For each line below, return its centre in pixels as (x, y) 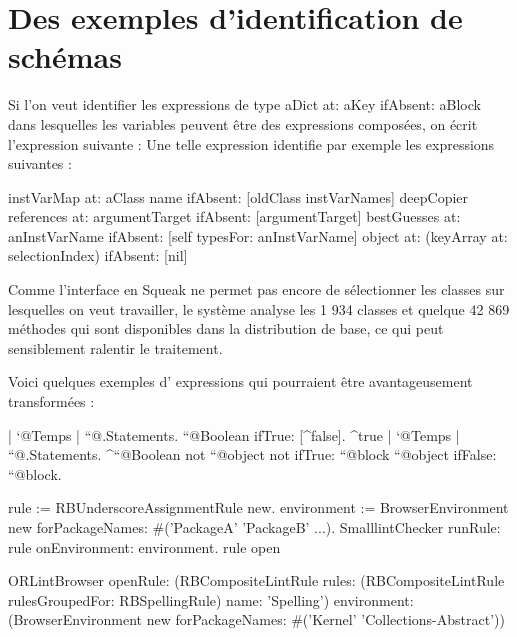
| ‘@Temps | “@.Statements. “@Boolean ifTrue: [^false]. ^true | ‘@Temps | (234, 434)
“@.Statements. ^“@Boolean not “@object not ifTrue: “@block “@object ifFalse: (252, 454)
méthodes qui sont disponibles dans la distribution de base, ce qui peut (226, 328)
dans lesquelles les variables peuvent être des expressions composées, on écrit (243, 123)
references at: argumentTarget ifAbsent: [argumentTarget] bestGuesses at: (234, 216)
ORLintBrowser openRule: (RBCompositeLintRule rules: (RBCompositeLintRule (256, 580)
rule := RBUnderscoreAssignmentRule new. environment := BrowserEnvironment (258, 507)
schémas (65, 56)
